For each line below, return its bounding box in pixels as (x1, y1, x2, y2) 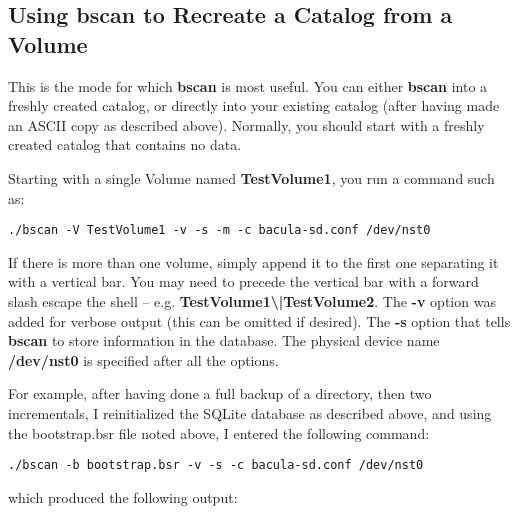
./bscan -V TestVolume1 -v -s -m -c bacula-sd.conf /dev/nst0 (8, 223, 431, 238)
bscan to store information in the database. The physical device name (8, 330, 440, 351)
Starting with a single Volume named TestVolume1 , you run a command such (8, 167, 495, 188)
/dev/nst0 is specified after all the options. (8, 349, 279, 370)
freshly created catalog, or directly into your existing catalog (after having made (8, 95, 500, 116)
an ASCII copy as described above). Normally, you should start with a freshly (8, 114, 485, 135)
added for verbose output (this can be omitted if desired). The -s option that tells (8, 310, 511, 331)
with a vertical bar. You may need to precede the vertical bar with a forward (8, 271, 479, 292)
